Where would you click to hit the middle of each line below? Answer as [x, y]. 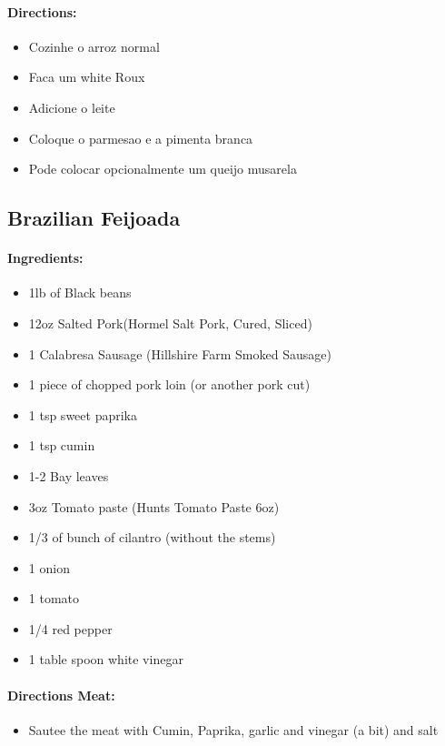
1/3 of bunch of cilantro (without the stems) [152, 537]
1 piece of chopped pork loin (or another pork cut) [169, 384]
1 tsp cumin [62, 445]
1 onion [49, 567]
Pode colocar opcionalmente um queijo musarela [163, 169]
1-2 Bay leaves [69, 475]
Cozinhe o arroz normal [94, 46]
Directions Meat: [61, 695]
